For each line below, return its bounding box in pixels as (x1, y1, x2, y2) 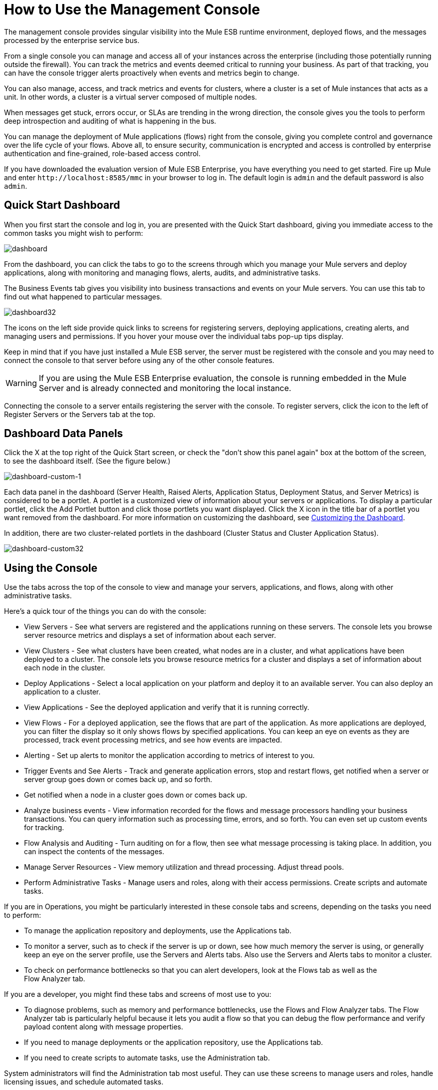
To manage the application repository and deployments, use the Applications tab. (24, 926, 291, 935)
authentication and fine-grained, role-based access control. (4, 149, 201, 158)
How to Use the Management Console (4, 1, 260, 18)
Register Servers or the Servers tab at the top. (4, 410, 155, 419)
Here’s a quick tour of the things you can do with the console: (4, 607, 206, 616)
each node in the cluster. (24, 663, 105, 672)
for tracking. (24, 823, 64, 832)
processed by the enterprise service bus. (4, 36, 139, 45)
